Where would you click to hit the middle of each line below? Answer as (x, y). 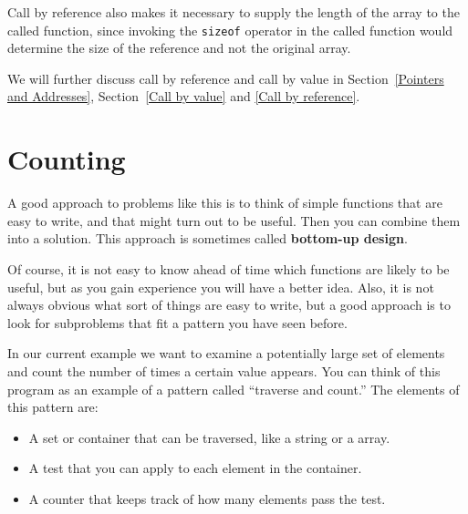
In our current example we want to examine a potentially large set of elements (226, 353)
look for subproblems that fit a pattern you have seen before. (177, 322)
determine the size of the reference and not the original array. (179, 48)
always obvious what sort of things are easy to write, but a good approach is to (229, 305)
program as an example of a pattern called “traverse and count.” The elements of (234, 389)
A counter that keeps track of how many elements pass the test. (207, 498)
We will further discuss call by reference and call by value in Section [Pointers (226, 78)
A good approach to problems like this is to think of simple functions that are (225, 203)
